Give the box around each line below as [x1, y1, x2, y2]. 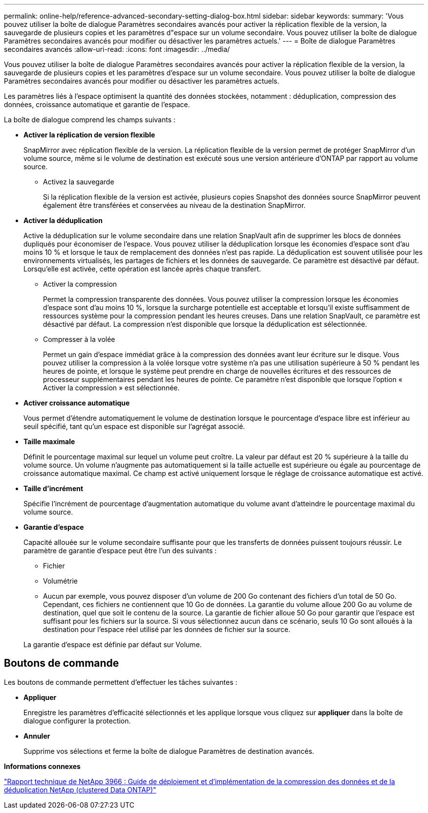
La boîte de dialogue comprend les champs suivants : [4, 115, 176, 124]
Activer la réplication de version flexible [23, 131, 155, 139]
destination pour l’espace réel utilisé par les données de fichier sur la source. [43, 625, 291, 633]
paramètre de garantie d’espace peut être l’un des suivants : [23, 546, 217, 555]
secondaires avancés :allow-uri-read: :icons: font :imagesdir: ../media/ [4, 45, 230, 53]
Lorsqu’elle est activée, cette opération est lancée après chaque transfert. [23, 265, 261, 273]
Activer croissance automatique [23, 399, 130, 407]
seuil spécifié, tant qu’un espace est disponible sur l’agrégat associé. [23, 422, 245, 430]
